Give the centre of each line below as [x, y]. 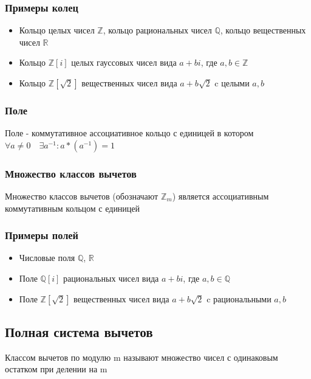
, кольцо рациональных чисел [157, 30]
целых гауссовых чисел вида [124, 62]
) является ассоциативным [220, 196]
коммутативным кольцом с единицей [73, 208]
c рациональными [239, 298]
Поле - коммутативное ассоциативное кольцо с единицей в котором [129, 133]
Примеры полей [42, 235]
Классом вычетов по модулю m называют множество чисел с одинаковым [142, 357]
